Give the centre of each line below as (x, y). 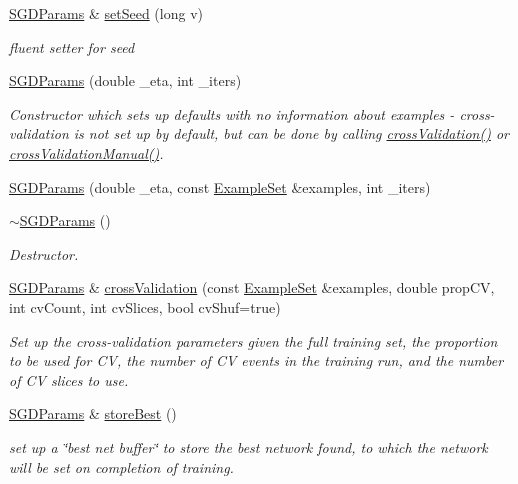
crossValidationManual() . (86, 152)
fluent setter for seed (72, 46)
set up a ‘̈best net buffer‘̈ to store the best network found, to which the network (248, 446)
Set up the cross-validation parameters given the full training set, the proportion (253, 340)
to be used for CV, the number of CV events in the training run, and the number (256, 360)
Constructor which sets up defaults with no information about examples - (232, 113)
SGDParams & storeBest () (93, 413)
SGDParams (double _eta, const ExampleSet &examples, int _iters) (220, 186)
